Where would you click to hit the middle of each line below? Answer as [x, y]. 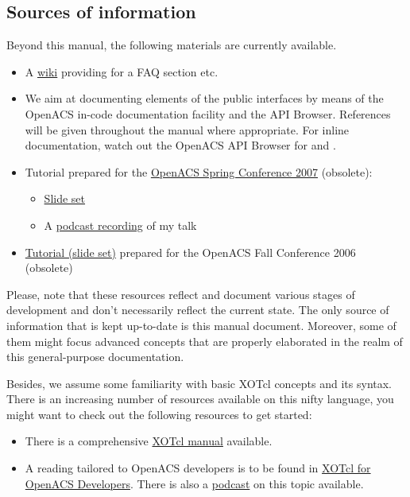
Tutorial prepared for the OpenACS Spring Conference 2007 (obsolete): [199, 171]
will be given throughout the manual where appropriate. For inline [187, 129]
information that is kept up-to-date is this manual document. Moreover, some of [201, 325]
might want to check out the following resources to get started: [159, 414]
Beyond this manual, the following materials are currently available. [172, 45]
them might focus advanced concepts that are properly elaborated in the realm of [205, 341]
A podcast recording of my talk [120, 225]
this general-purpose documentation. [95, 357]
